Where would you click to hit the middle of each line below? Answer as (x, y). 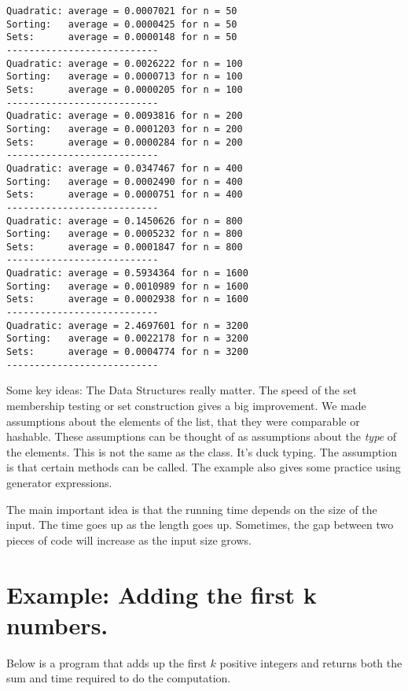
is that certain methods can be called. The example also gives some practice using (204, 467)
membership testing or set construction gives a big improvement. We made (186, 405)
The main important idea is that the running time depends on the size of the (192, 509)
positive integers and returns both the (311, 662)
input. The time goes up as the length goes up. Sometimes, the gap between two (200, 525)
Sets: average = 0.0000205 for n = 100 (125, 89)
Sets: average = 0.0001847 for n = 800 (125, 247)
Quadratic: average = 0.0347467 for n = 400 (125, 168)
